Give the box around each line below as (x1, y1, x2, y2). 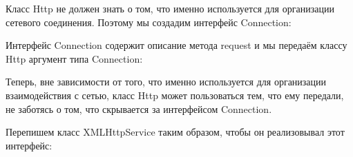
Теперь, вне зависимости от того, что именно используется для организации (6, 74, 327, 89)
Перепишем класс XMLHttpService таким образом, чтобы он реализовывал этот (6, 125, 345, 139)
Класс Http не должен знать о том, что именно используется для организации (6, 1, 334, 15)
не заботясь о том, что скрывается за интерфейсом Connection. (6, 101, 272, 116)
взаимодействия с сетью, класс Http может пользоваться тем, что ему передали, (6, 87, 344, 102)
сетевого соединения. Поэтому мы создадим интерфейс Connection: (6, 14, 292, 29)
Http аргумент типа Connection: (6, 51, 143, 65)
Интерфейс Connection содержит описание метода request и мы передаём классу (6, 38, 347, 52)
